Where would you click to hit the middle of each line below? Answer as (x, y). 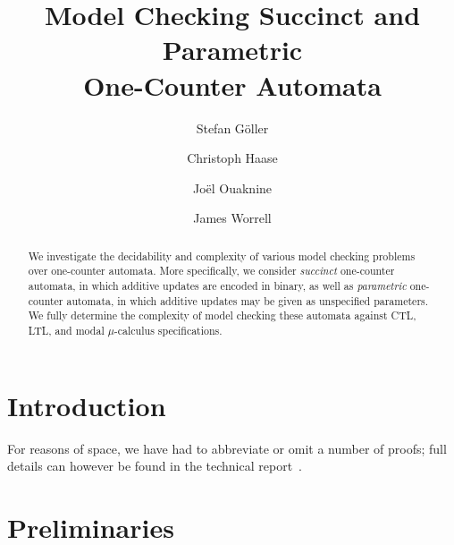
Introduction (87, 405)
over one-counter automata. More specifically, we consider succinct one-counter (211, 271)
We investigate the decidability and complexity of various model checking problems (222, 255)
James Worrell (232, 218)
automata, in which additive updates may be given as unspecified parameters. (248, 300)
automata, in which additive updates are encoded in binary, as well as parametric (217, 285)
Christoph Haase (232, 158)
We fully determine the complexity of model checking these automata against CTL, (222, 315)
